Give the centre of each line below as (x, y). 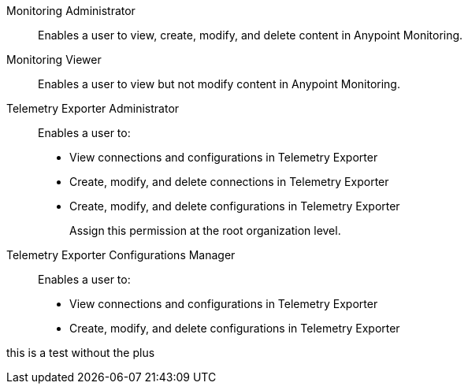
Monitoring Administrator (71, 11)
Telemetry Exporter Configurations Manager (121, 255)
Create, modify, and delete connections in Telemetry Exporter (229, 182)
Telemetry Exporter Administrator (93, 108)
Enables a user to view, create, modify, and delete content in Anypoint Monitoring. (251, 35)
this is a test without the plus (81, 353)
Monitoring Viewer (54, 59)
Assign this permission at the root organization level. (205, 230)
